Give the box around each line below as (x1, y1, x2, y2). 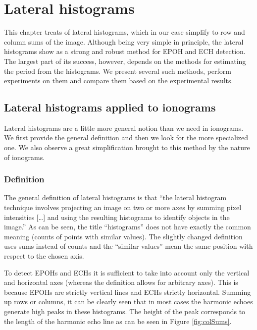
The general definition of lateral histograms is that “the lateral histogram (4, 192, 227, 203)
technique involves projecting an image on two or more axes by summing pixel (4, 202, 242, 213)
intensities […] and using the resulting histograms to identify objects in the (4, 212, 230, 222)
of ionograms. (4, 152, 45, 162)
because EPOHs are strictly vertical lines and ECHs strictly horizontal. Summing (4, 286, 251, 297)
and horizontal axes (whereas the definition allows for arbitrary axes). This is (4, 277, 238, 287)
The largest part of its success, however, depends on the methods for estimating (4, 55, 246, 66)
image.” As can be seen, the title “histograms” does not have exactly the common (4, 221, 251, 232)
